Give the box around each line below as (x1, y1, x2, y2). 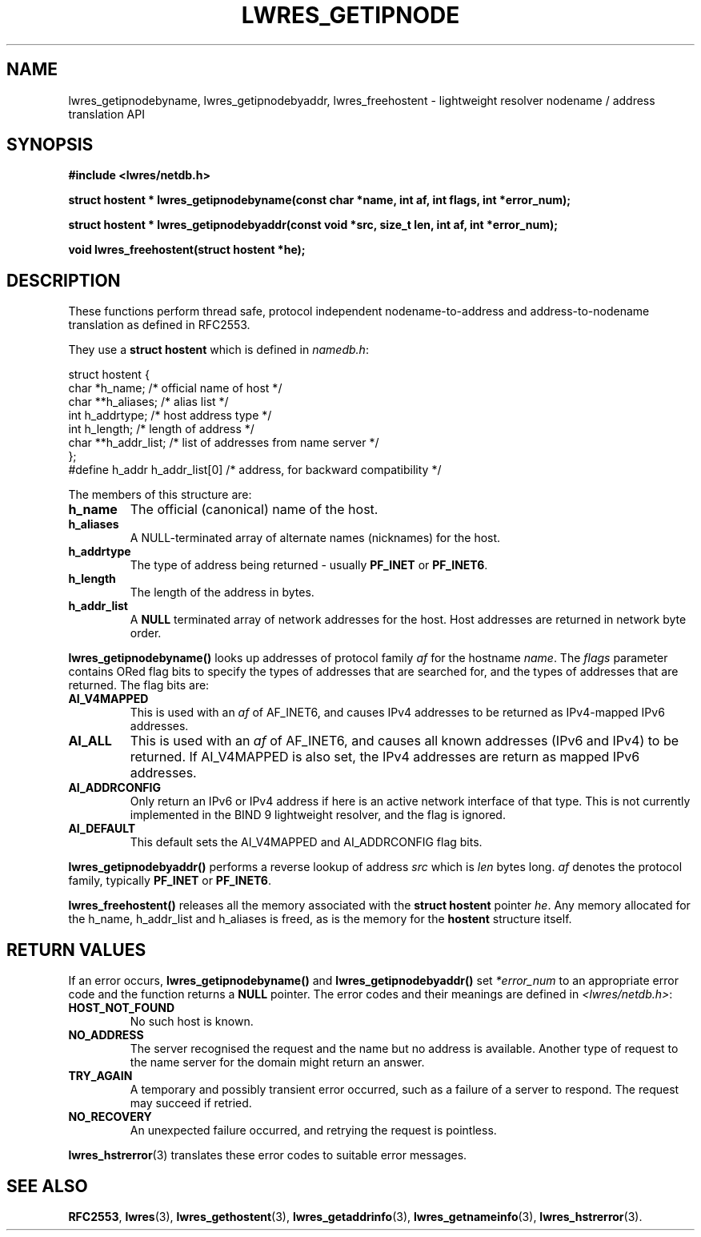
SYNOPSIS (6, 135, 94, 155)
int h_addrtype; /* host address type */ (68, 408, 272, 423)
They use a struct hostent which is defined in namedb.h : (68, 343, 369, 357)
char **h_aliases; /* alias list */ (68, 395, 229, 409)
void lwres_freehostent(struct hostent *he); (68, 243, 306, 257)
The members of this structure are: (68, 488, 252, 502)
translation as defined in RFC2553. (68, 318, 250, 332)
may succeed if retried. (130, 1096, 252, 1110)
